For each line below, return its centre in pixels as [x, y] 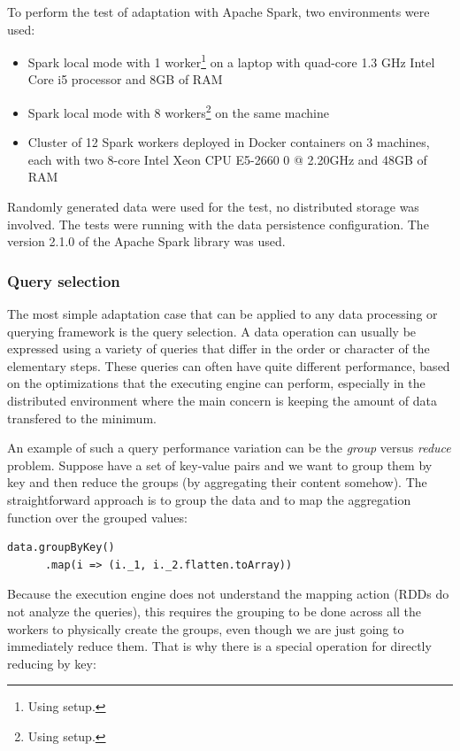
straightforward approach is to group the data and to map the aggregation [209, 499]
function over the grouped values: [97, 517]
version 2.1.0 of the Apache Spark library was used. [146, 241]
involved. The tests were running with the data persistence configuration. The [218, 224]
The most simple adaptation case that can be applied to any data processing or [222, 314]
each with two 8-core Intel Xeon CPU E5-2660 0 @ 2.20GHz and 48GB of [227, 159]
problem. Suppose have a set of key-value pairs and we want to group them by [220, 465]
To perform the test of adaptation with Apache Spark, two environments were [218, 12]
